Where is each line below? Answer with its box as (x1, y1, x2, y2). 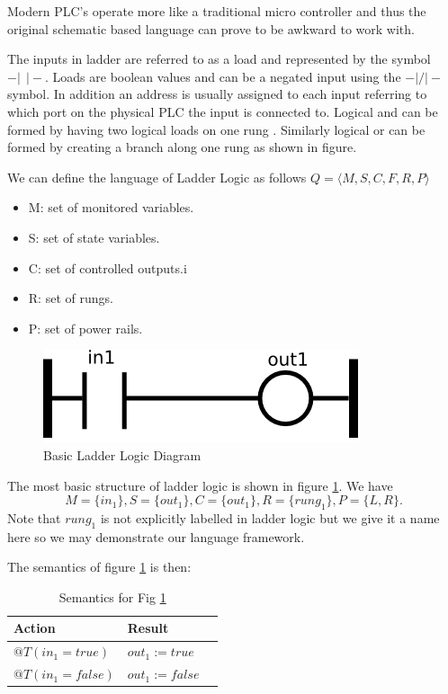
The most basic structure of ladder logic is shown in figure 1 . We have (7, 476, 393, 494)
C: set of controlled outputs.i (28, 258, 187, 277)
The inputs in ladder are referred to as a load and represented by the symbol (7, 49, 431, 68)
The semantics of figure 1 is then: (7, 557, 192, 576)
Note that (7, 508, 61, 527)
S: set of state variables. (28, 227, 160, 246)
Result (127, 618, 169, 637)
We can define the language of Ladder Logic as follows (7, 167, 307, 186)
